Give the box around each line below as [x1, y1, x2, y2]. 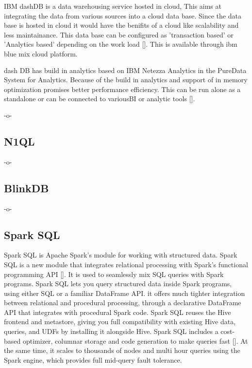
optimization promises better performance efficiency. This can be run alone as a [4, 84, 241, 94]
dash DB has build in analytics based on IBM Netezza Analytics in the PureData [4, 65, 247, 75]
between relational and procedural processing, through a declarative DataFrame [4, 297, 241, 308]
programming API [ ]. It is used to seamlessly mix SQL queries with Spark [4, 269, 224, 279]
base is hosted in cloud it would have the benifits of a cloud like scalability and [4, 20, 239, 30]
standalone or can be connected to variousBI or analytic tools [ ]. [4, 93, 195, 104]
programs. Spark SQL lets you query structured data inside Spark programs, [4, 278, 232, 289]
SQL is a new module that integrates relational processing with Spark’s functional [4, 259, 248, 269]
